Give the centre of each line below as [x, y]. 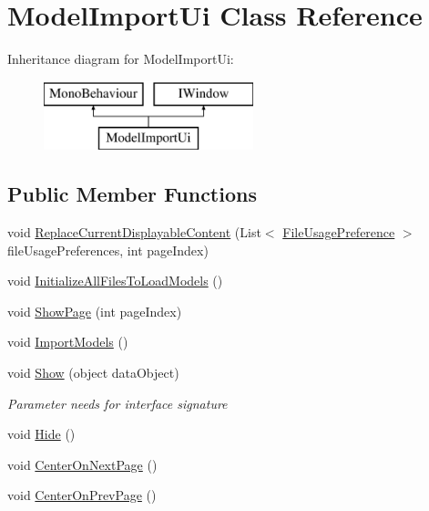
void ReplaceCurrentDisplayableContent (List [134, 232]
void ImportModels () [68, 342]
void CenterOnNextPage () [82, 464]
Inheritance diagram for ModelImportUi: [121, 59]
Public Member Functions [132, 194]
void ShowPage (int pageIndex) [95, 311]
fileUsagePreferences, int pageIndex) [108, 250]
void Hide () [41, 434]
